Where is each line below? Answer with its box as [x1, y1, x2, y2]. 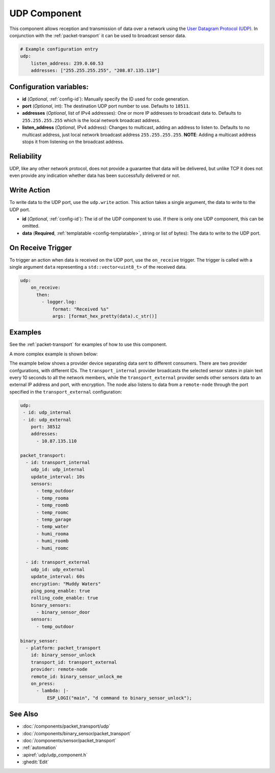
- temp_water [36, 524, 69, 530]
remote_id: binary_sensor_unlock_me [31, 674, 122, 679]
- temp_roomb [36, 502, 69, 508]
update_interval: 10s [31, 474, 85, 479]
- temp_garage [36, 517, 71, 523]
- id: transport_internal [25, 459, 90, 465]
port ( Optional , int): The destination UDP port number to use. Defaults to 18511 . [22, 102, 190, 109]
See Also [9, 710, 38, 718]
